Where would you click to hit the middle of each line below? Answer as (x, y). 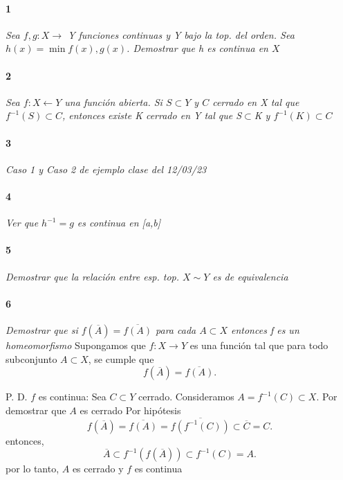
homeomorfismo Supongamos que (76, 345)
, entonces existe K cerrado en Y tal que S (152, 115)
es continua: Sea (72, 397)
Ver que (22, 223)
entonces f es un (265, 329)
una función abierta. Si (113, 101)
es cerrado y (98, 469)
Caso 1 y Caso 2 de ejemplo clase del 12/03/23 (106, 169)
